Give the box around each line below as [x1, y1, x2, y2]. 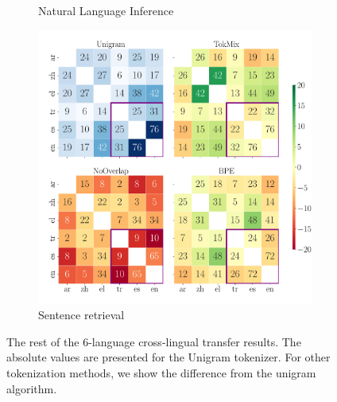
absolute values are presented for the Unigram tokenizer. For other [6, 349, 331, 365]
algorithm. [6, 380, 57, 396]
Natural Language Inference [38, 2, 174, 18]
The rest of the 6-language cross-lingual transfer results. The [6, 333, 301, 349]
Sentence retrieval [38, 306, 125, 323]
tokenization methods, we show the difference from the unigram [6, 364, 316, 381]
